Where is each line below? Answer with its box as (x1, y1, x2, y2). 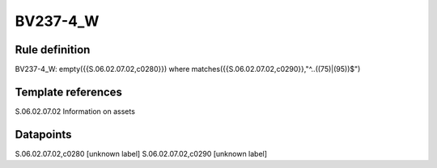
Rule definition (15, 43, 91, 57)
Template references (15, 85, 123, 99)
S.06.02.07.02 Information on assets (15, 106, 135, 116)
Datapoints (15, 128, 72, 141)
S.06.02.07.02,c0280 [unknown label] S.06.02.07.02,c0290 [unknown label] (15, 149, 267, 158)
